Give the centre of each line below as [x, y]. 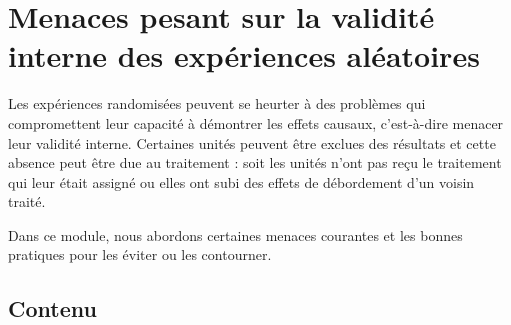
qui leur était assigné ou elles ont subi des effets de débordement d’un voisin [241, 181]
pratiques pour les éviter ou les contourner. [140, 254]
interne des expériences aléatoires [244, 55]
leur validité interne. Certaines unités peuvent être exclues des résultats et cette [252, 142]
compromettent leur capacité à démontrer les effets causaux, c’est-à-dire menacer [256, 122]
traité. [27, 201]
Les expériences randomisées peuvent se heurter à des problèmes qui [217, 103]
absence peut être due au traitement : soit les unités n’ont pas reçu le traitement [255, 162]
